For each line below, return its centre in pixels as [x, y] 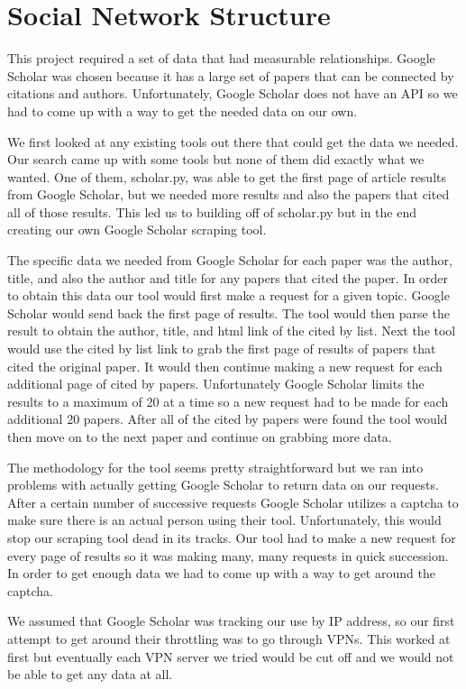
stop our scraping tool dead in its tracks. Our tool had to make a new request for [232, 537]
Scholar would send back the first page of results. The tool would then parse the [228, 312]
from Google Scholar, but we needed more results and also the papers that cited [228, 194]
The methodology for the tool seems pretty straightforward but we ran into [215, 467]
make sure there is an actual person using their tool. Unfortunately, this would [224, 520]
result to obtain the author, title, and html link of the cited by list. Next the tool [232, 331]
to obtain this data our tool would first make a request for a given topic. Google [228, 295]
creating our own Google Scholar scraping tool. [137, 230]
